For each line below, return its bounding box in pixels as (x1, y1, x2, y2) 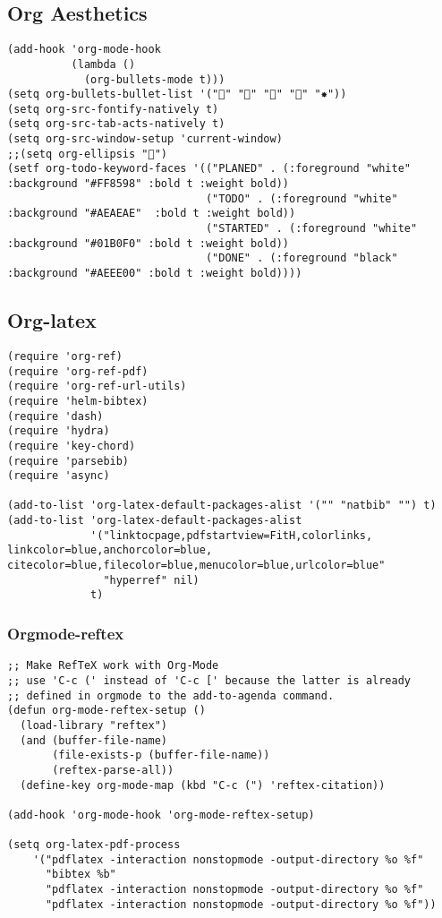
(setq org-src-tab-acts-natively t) (7, 117, 225, 131)
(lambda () (71, 57, 136, 71)
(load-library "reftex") (20, 718, 167, 732)
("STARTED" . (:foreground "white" (205, 222, 418, 236)
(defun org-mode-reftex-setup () (7, 704, 206, 717)
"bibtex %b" (45, 868, 116, 881)
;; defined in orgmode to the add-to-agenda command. (7, 689, 335, 702)
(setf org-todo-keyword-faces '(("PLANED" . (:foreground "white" (7, 162, 412, 176)
